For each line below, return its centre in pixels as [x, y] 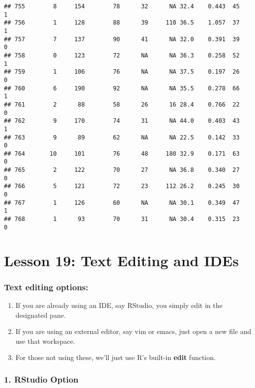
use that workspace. [45, 341]
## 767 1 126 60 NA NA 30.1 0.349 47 [122, 203]
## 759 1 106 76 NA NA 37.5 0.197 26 [122, 72]
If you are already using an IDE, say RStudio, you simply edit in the [119, 305]
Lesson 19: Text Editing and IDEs [121, 260]
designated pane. [41, 315]
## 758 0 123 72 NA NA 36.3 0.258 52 [122, 55]
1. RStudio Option [41, 379]
